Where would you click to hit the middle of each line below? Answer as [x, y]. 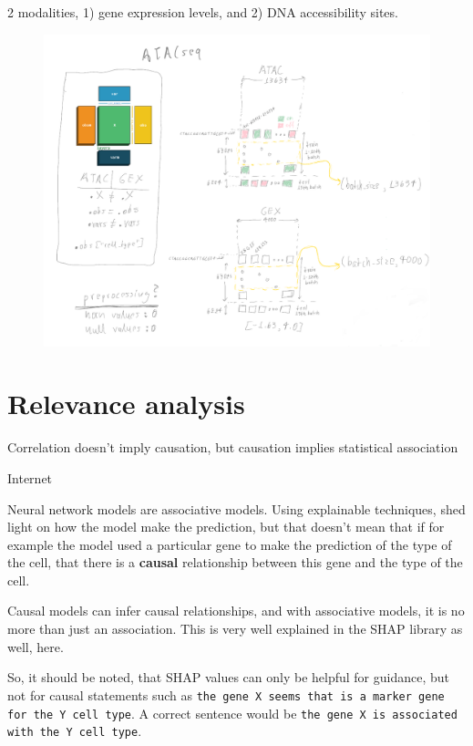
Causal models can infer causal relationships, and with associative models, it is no [236, 611]
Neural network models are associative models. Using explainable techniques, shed [236, 508]
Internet [30, 477]
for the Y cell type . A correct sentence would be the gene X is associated [232, 713]
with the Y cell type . [75, 731]
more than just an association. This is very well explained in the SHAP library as [235, 629]
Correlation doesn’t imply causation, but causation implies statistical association [233, 447]
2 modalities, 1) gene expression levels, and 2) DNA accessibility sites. [203, 12]
